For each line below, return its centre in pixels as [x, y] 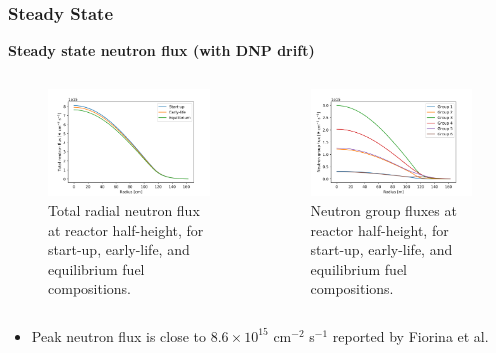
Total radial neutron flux [124, 209]
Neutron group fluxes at [383, 209]
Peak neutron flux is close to [119, 335]
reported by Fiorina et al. [410, 335]
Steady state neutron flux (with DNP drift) [161, 50]
